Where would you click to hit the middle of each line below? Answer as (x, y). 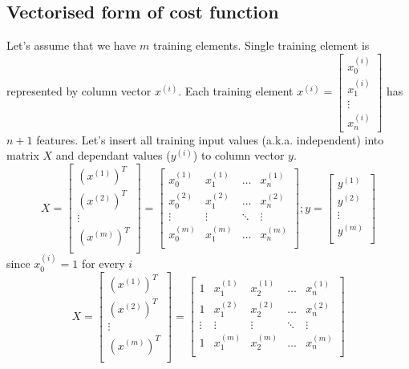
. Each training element (236, 91)
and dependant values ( (113, 155)
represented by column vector (79, 91)
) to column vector (239, 155)
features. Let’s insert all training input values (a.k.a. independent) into (210, 139)
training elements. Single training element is (261, 45)
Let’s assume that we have (71, 45)
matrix (23, 155)
